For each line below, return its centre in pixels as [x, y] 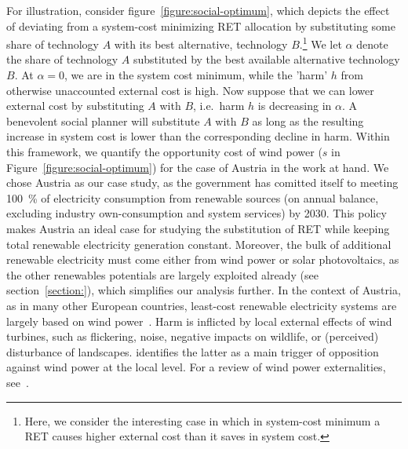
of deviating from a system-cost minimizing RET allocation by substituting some [201, 26]
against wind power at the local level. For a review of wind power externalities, [196, 367]
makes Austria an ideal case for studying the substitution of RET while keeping [198, 228]
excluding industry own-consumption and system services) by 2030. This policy [197, 213]
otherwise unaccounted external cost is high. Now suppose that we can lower [190, 90]
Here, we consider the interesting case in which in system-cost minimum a [202, 420]
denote [372, 44]
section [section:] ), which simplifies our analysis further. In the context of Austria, [204, 290]
